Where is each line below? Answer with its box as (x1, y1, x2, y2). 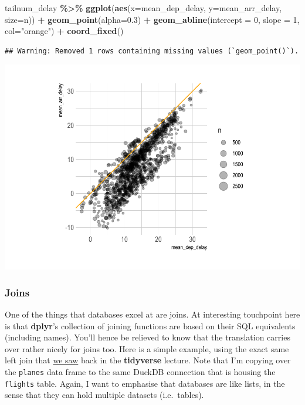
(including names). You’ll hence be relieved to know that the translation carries (5, 331, 290, 343)
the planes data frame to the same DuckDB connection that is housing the (5, 366, 276, 378)
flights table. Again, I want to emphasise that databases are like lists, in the (5, 377, 285, 389)
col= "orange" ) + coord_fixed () (5, 25, 124, 37)
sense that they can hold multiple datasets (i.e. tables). (5, 389, 204, 401)
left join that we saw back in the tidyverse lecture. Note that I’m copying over (5, 354, 291, 366)
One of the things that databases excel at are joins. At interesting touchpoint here (5, 308, 300, 320)
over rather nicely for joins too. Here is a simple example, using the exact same (5, 342, 289, 355)
